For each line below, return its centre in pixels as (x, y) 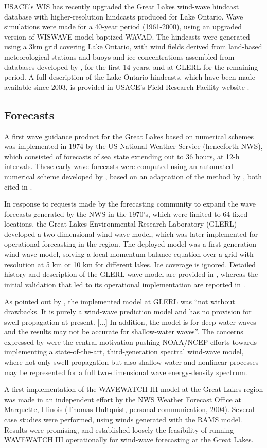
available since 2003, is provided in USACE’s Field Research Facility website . (127, 87)
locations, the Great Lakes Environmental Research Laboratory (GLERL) (121, 224)
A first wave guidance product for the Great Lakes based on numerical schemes (129, 136)
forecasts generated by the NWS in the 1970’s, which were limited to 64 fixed (126, 213)
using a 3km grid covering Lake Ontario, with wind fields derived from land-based (133, 46)
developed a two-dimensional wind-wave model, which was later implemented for (131, 234)
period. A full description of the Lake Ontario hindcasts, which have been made (130, 77)
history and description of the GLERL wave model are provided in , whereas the (131, 274)
